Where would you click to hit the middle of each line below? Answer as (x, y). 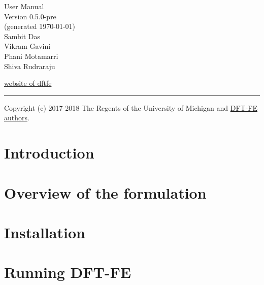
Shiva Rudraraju (30, 66)
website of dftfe (28, 83)
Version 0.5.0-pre (30, 16)
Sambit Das (22, 36)
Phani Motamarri (31, 56)
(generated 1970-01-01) (40, 26)
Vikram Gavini (27, 46)
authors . (17, 118)
